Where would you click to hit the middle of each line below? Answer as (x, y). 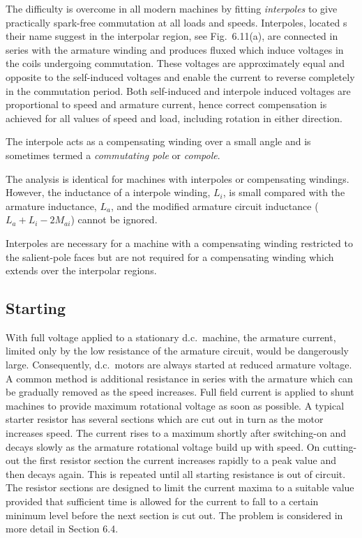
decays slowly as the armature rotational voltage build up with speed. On (163, 446)
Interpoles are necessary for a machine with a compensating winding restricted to (179, 242)
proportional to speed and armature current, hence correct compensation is (166, 104)
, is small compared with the (284, 192)
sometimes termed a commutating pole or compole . (113, 155)
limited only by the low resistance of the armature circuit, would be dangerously (177, 351)
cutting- (340, 446)
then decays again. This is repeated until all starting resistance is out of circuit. (176, 473)
